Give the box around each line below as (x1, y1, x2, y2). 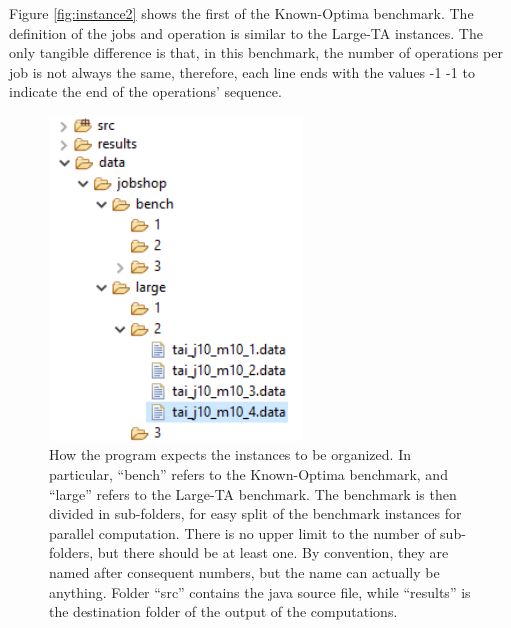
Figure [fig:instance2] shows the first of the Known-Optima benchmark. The (9, 3, 474, 23)
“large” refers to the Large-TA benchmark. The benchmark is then (49, 483, 457, 504)
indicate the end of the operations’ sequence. (9, 81, 282, 102)
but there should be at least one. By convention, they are (97, 542, 449, 563)
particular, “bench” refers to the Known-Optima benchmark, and (49, 464, 448, 485)
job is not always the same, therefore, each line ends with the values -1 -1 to (9, 61, 475, 82)
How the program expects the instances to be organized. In (49, 444, 411, 465)
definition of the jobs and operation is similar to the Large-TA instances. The (9, 22, 483, 43)
